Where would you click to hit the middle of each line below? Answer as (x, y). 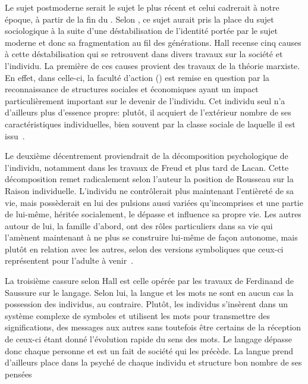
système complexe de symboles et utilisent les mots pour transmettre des (137, 315)
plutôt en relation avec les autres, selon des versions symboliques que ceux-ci (144, 249)
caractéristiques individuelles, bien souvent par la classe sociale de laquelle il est (150, 124)
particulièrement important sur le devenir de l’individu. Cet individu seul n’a (145, 100)
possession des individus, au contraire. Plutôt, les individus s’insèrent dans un (147, 304)
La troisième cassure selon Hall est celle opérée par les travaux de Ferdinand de (149, 281)
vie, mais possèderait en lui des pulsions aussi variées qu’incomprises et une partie (154, 202)
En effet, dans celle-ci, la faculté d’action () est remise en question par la (137, 77)
